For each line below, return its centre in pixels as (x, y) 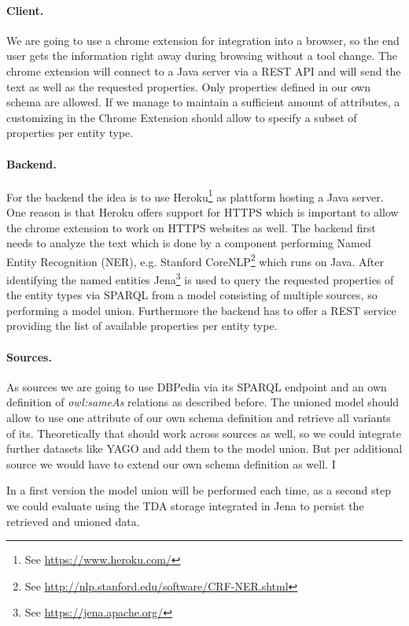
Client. (25, 10)
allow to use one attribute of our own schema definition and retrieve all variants (199, 418)
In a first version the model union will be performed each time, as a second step (199, 490)
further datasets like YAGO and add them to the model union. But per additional (204, 448)
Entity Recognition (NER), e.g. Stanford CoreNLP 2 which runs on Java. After (195, 260)
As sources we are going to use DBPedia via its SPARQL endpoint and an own (197, 386)
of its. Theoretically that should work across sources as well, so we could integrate (204, 433)
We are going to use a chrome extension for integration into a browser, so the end (203, 40)
